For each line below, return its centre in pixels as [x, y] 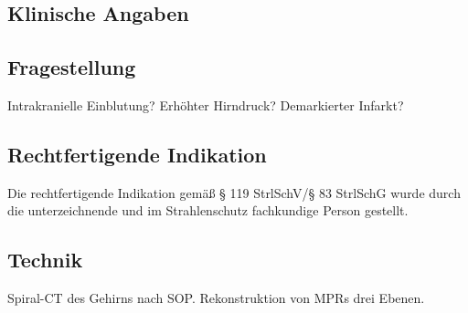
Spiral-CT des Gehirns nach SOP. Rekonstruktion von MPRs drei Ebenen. [216, 298]
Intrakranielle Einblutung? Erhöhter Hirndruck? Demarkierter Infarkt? [206, 104]
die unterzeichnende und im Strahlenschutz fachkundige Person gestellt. [208, 210]
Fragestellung [72, 67]
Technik [45, 260]
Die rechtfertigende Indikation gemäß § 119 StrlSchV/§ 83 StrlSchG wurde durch [234, 192]
